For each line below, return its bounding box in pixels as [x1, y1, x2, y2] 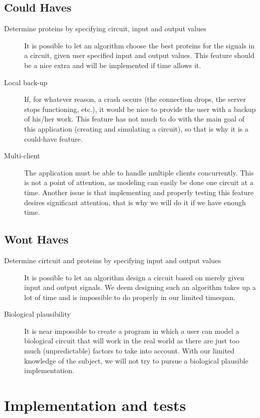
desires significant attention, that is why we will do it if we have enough [24, 197, 246, 207]
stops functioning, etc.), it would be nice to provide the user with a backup [24, 103, 256, 114]
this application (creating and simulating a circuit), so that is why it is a [24, 123, 248, 134]
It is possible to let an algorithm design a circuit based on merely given [24, 272, 244, 282]
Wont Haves [4, 231, 69, 247]
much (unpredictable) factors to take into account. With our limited [24, 345, 235, 356]
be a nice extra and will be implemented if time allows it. [24, 59, 201, 70]
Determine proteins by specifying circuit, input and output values [4, 23, 207, 34]
